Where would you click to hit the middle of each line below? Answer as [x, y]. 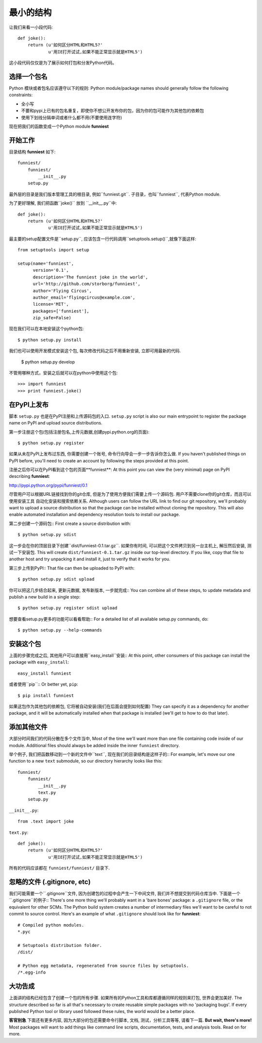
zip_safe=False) [52, 318]
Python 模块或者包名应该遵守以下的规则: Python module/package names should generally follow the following [119, 88]
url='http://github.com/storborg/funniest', [87, 284]
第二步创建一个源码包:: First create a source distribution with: [70, 523]
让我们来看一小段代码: [31, 27]
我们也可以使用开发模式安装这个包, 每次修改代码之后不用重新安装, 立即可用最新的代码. [95, 351]
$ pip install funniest [46, 695]
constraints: [21, 95]
